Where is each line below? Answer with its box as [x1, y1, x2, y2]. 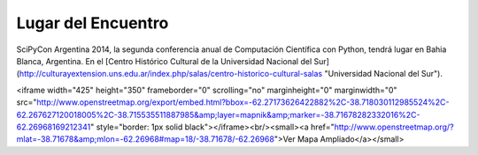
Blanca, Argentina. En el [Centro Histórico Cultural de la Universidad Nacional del [16, 55, 312, 66]
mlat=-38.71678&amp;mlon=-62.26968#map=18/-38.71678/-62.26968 [16, 134, 274, 144]
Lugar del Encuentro [16, 13, 169, 33]
